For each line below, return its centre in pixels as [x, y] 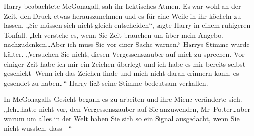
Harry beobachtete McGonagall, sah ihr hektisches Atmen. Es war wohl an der [123, 6]
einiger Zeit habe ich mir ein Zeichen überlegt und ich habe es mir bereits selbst [125, 63]
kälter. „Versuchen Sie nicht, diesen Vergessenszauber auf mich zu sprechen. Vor [124, 54]
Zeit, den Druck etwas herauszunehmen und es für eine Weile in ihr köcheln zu [123, 15]
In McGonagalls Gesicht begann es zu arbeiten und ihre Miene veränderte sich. [123, 99]
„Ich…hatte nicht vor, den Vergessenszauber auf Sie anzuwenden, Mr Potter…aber [127, 108]
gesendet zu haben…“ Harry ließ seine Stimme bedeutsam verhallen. [106, 82]
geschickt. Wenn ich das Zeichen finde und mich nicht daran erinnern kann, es [122, 73]
